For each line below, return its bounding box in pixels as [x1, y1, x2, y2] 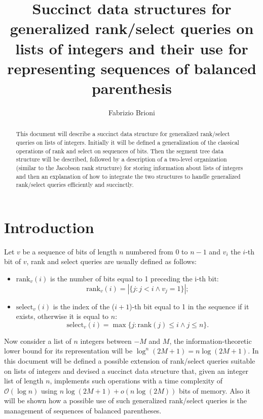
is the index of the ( [53, 301, 115, 311]
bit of [4, 256, 21, 267]
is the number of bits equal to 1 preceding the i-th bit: [50, 273, 219, 283]
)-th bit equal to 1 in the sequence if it [129, 301, 249, 311]
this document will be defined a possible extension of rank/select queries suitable [4, 355, 255, 366]
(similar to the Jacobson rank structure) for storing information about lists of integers [16, 163, 243, 172]
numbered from [126, 246, 173, 256]
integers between [80, 335, 132, 346]
